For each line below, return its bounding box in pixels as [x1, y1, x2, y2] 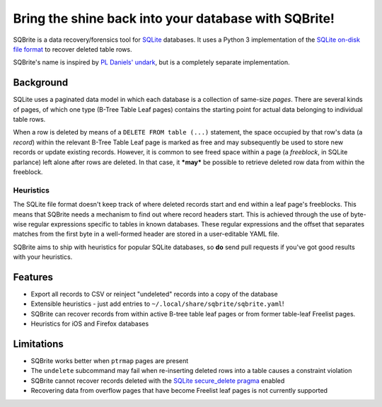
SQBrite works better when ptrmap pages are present [30, 357, 189, 365]
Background [13, 76, 69, 88]
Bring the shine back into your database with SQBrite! [13, 11, 335, 26]
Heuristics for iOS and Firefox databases [30, 319, 149, 328]
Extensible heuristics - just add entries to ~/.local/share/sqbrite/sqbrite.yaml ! [30, 299, 284, 308]
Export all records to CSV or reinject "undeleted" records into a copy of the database [30, 290, 279, 298]
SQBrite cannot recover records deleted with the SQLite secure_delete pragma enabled [30, 376, 285, 385]
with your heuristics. [13, 253, 73, 261]
